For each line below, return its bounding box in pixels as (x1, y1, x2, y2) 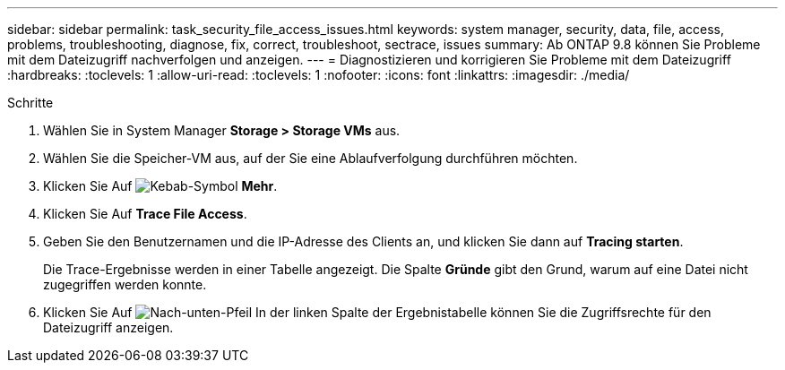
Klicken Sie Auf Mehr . (43, 178, 278, 194)
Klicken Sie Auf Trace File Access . (43, 206, 247, 221)
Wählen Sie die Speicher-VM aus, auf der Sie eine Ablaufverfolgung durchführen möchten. (43, 151, 578, 166)
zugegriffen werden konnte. (43, 277, 207, 292)
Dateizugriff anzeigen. (43, 320, 174, 335)
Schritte (7, 95, 54, 110)
